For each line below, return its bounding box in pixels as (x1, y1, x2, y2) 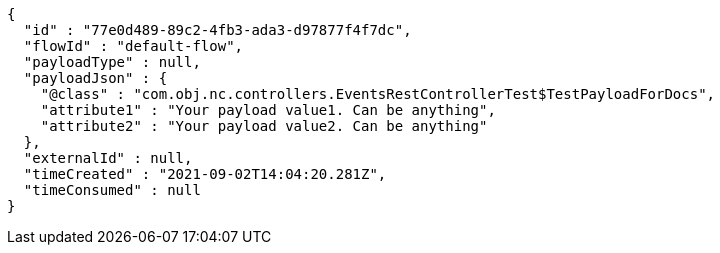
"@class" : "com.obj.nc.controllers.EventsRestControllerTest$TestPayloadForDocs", (40, 86, 716, 102)
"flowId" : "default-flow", (23, 38, 244, 54)
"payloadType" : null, (23, 54, 201, 70)
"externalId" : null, (23, 150, 193, 166)
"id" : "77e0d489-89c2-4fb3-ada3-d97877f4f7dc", (23, 22, 412, 38)
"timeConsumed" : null (23, 182, 201, 198)
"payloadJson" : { (23, 70, 168, 86)
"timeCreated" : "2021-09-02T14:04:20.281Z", (23, 166, 387, 182)
